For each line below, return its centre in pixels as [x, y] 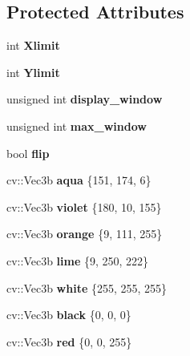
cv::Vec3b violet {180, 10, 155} [84, 206]
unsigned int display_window [85, 99]
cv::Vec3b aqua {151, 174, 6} [79, 180]
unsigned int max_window [77, 125]
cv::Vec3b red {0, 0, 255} [69, 341]
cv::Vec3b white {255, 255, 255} [87, 287]
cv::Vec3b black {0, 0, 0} [69, 315]
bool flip [28, 153]
